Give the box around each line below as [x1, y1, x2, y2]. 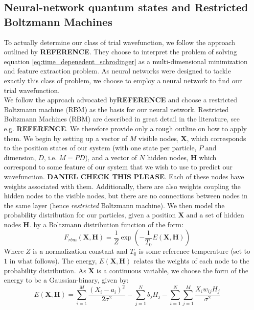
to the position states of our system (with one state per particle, [4, 143, 197, 153]
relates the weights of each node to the [134, 256, 250, 266]
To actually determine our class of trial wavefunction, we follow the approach [4, 37, 235, 47]
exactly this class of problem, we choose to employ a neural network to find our [4, 75, 242, 85]
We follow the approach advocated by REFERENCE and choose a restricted [4, 95, 237, 105]
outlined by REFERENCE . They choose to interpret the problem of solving [4, 47, 237, 57]
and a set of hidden [186, 210, 244, 220]
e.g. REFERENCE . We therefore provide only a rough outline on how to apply [4, 123, 247, 133]
